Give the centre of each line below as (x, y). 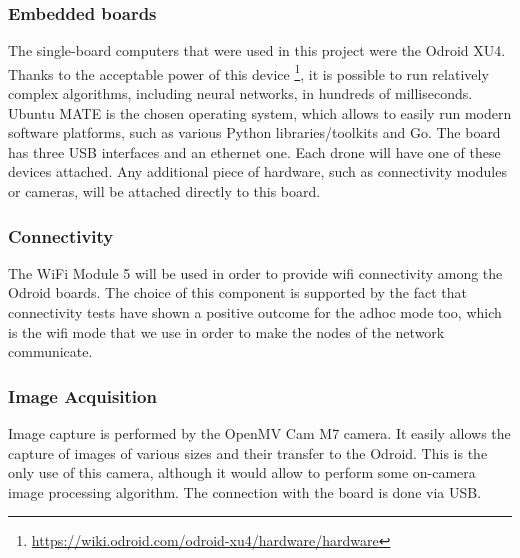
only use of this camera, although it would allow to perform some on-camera (242, 472)
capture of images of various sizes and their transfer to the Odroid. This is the (248, 452)
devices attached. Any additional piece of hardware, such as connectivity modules (257, 171)
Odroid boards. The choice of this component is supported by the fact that (237, 292)
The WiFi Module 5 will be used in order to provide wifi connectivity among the (255, 272)
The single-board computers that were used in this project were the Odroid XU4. (257, 50)
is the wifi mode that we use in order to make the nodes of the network (226, 331)
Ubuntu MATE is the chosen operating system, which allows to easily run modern (260, 112)
